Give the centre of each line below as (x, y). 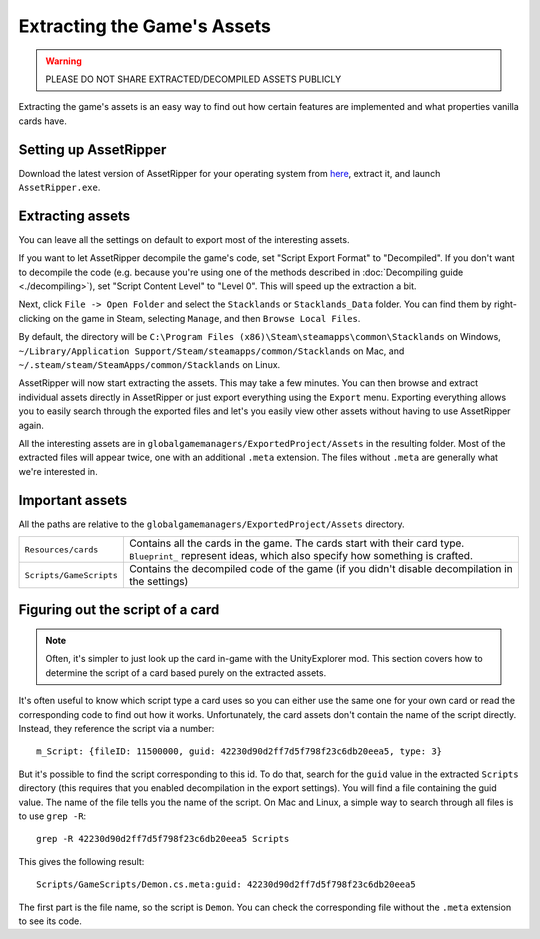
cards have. (42, 121)
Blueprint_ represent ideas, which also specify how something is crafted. (301, 556)
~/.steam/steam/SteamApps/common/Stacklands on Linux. (149, 365)
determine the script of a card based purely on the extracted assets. (186, 672)
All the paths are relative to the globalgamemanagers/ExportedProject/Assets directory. (211, 524)
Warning (63, 61)
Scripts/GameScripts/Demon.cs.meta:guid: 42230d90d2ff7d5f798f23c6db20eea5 (226, 884)
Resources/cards (61, 549)
